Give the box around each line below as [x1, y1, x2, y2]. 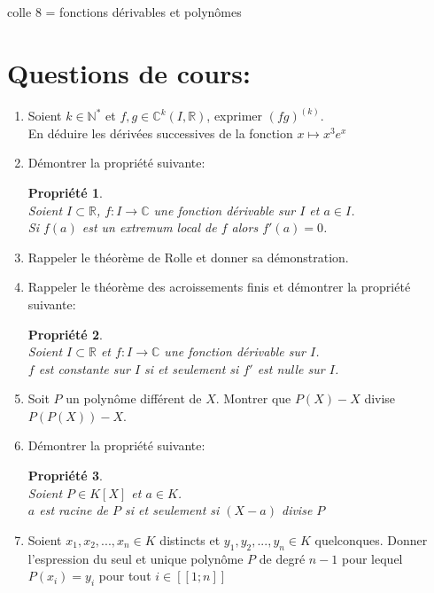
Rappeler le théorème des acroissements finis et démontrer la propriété [27, 277, 411, 296]
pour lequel [341, 549, 403, 567]
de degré [259, 549, 306, 567]
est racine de [39, 501, 109, 519]
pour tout [98, 566, 151, 585]
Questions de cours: [7, 54, 252, 90]
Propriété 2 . [27, 324, 103, 343]
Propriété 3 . [27, 466, 103, 485]
